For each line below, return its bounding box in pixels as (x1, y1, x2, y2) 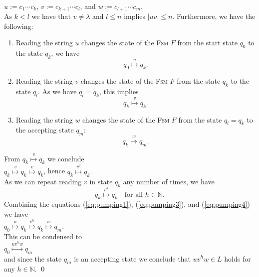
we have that (31, 11, 71, 21)
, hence (43, 165, 65, 176)
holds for (224, 253, 251, 264)
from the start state (177, 37, 238, 48)
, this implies (99, 86, 139, 97)
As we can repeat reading (4, 176, 82, 186)
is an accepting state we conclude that (74, 253, 191, 264)
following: (4, 20, 33, 31)
